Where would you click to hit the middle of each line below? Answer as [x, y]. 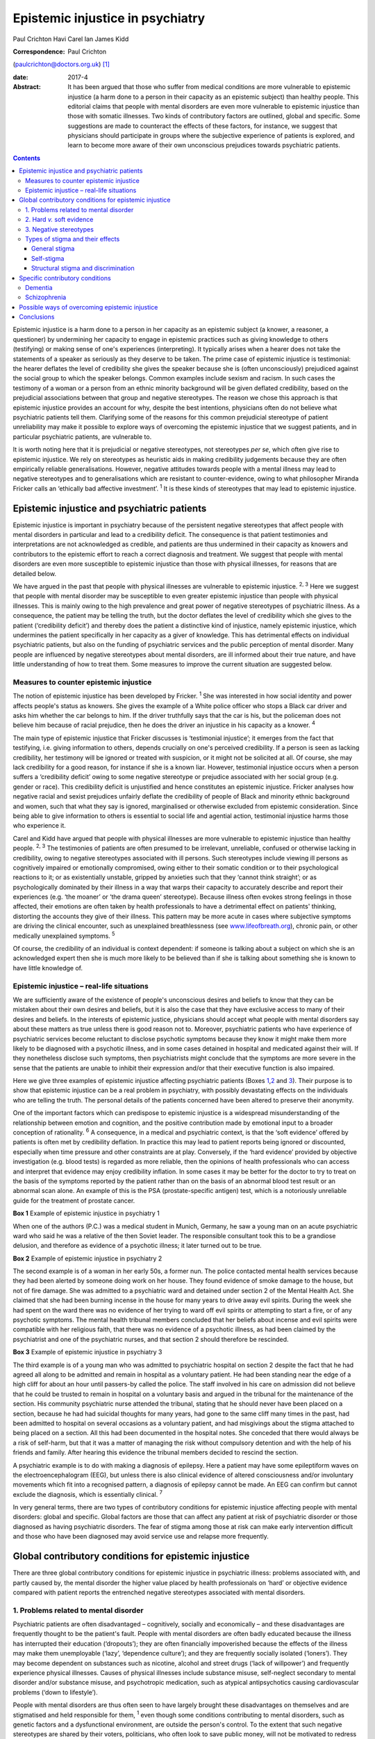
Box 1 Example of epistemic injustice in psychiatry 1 [86, 1213]
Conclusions [37, 317]
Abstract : [27, 87]
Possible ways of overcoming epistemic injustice [89, 307]
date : [20, 77]
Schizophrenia [46, 297]
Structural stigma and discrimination [83, 269]
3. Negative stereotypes [59, 229]
